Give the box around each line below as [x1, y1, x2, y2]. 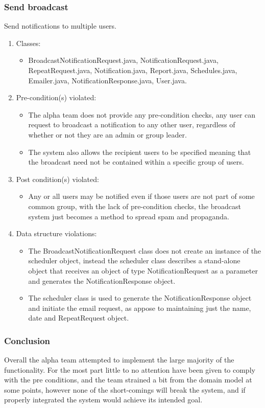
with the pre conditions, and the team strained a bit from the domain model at [4, 374, 252, 385]
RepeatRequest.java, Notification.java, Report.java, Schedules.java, [28, 65, 237, 75]
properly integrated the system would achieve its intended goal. [4, 394, 203, 405]
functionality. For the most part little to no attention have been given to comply [4, 364, 255, 375]
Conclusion [4, 334, 50, 347]
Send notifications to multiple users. [4, 20, 117, 31]
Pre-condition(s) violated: [16, 92, 97, 103]
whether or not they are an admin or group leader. [28, 129, 187, 140]
